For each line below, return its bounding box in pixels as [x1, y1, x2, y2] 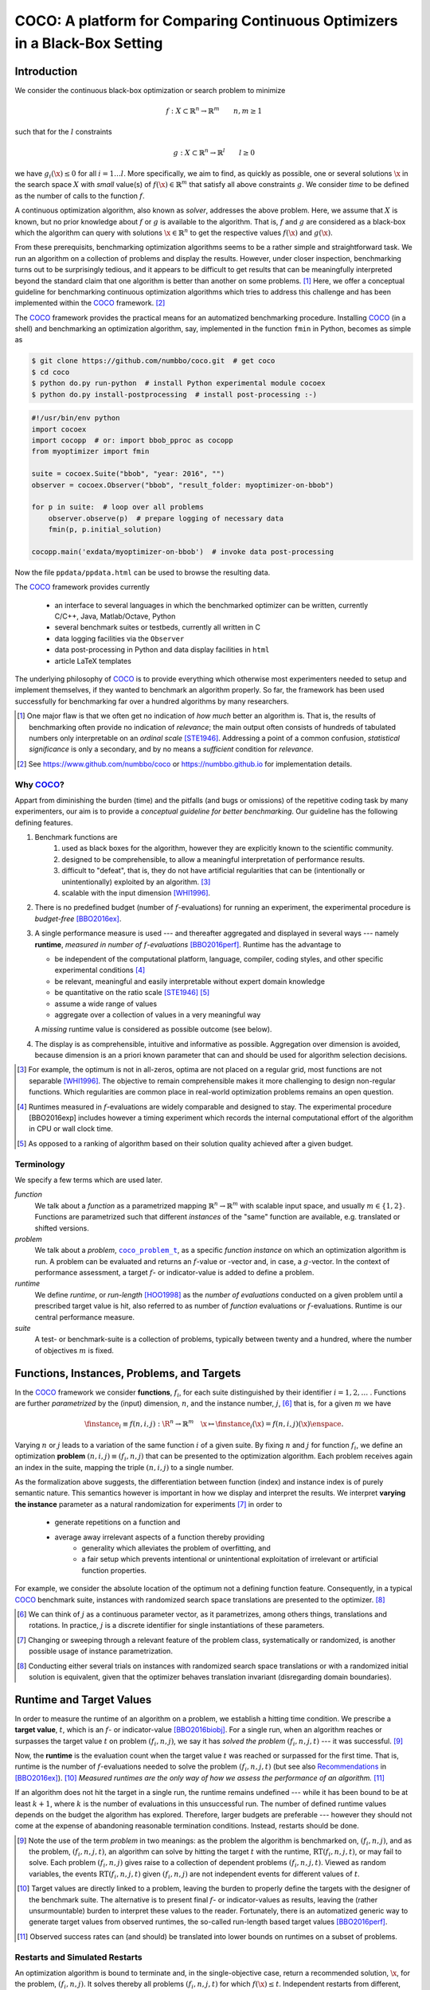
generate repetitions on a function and [54, 1517, 181, 1528]
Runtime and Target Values [14, 1692, 152, 1707]
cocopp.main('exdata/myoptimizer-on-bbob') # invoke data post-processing [31, 547, 334, 556]
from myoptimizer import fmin [31, 447, 150, 456]
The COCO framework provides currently [14, 582, 150, 592]
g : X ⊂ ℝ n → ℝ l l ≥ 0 [173, 146, 255, 157]
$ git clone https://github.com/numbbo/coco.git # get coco [31, 357, 276, 365]
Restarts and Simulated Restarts [14, 1951, 143, 1962]
